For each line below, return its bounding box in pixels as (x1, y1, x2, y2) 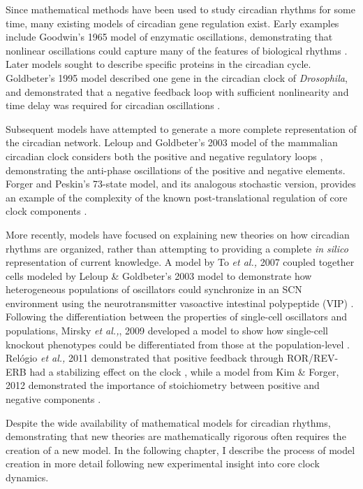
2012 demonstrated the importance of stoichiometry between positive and (6, 378, 320, 392)
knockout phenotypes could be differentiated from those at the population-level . (6, 336, 350, 351)
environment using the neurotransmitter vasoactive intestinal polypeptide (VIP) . (6, 295, 354, 310)
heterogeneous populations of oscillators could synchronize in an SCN (6, 282, 302, 297)
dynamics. (6, 470, 49, 484)
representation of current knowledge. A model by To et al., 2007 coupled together (6, 255, 355, 269)
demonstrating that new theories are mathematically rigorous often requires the (6, 429, 346, 444)
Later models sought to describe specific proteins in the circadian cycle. (6, 57, 311, 71)
